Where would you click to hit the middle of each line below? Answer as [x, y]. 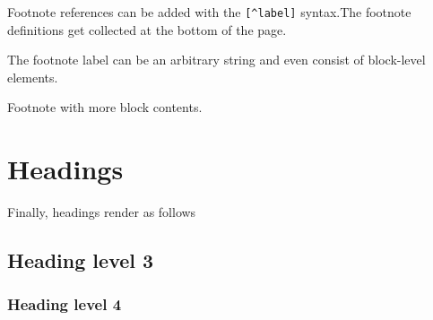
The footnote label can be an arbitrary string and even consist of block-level [216, 60]
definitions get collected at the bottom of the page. [147, 29]
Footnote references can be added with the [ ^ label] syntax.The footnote [209, 12]
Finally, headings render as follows [102, 212]
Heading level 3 [81, 260]
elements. [33, 77]
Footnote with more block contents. [105, 107]
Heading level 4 [65, 304]
